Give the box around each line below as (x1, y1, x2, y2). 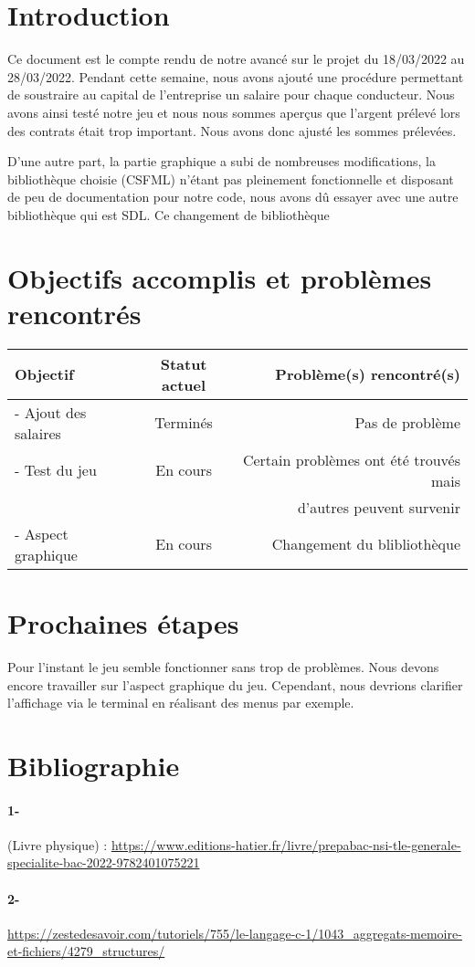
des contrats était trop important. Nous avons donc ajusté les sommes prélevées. (7, 121, 457, 140)
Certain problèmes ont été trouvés (242, 448, 460, 470)
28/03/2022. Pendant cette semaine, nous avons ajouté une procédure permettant (7, 67, 464, 86)
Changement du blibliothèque (271, 533, 460, 555)
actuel (162, 373, 206, 395)
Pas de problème (354, 412, 460, 434)
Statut (160, 352, 207, 374)
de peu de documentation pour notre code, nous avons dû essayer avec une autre (7, 187, 459, 206)
